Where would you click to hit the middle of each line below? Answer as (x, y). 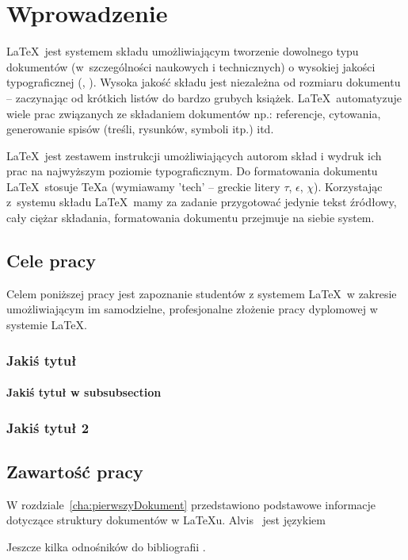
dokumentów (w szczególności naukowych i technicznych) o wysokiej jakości (191, 66)
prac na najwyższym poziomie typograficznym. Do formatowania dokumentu (192, 171)
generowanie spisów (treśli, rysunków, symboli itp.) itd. (140, 129)
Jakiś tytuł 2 (48, 427)
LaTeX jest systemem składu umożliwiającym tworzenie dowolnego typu (183, 51)
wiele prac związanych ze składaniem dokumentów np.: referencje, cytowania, (194, 113)
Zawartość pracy (75, 471)
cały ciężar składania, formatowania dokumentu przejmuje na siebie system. (191, 218)
